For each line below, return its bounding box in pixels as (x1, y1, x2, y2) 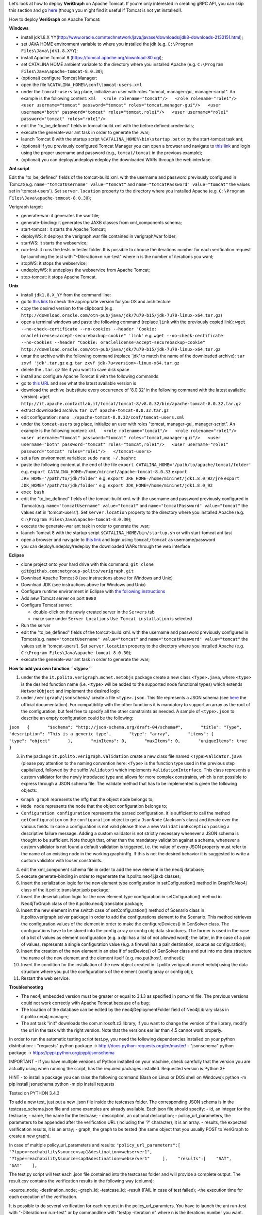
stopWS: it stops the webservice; (21, 260, 87, 266)
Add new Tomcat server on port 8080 (21, 595, 97, 601)
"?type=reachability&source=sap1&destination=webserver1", (9, 1149, 153, 1154)
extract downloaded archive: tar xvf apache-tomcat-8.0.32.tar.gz (21, 407, 169, 413)
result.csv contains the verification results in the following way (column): (9, 1178, 154, 1184)
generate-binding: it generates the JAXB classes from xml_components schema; (21, 219, 182, 226)
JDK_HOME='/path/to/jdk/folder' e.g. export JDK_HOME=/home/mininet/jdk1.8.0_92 (21, 482, 213, 488)
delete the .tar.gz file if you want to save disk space (21, 366, 130, 372)
